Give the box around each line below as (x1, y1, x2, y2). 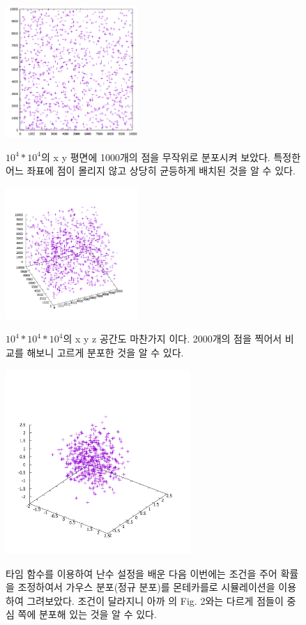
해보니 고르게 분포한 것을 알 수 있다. (26, 345, 184, 359)
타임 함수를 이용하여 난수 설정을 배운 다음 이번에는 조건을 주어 (6, 566, 277, 580)
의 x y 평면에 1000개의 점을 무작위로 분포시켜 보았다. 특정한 (41, 149, 301, 164)
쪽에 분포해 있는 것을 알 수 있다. (17, 607, 157, 622)
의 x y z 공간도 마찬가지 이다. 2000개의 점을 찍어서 (63, 331, 282, 346)
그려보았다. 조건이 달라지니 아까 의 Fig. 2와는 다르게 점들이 (26, 593, 284, 608)
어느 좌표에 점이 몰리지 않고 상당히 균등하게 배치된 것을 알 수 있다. (6, 163, 296, 178)
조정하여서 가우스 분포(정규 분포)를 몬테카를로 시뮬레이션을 (17, 580, 275, 594)
